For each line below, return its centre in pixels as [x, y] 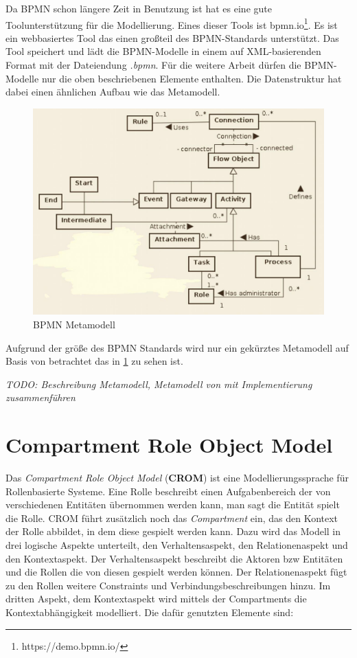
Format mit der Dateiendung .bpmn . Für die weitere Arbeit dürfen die [153, 65]
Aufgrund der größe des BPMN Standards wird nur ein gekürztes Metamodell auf [177, 347]
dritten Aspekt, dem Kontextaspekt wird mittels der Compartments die [156, 599]
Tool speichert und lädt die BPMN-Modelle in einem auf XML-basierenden [163, 51]
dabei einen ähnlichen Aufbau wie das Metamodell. [113, 92]
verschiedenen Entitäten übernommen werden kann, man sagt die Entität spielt [173, 504]
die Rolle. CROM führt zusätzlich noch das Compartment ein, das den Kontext [172, 518]
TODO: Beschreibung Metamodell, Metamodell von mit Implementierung [159, 384]
